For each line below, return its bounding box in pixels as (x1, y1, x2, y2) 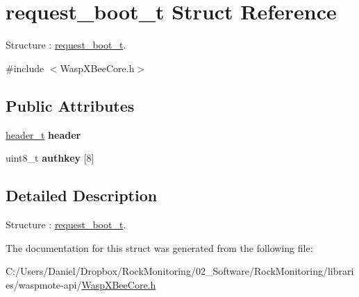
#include (6, 60, 44, 75)
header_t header (6, 127, 81, 142)
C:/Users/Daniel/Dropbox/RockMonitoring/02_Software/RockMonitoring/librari (6, 264, 354, 278)
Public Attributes (6, 94, 135, 116)
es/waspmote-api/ (6, 277, 82, 291)
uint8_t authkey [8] (6, 151, 94, 165)
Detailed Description (6, 185, 158, 206)
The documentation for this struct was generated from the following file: (6, 240, 313, 255)
